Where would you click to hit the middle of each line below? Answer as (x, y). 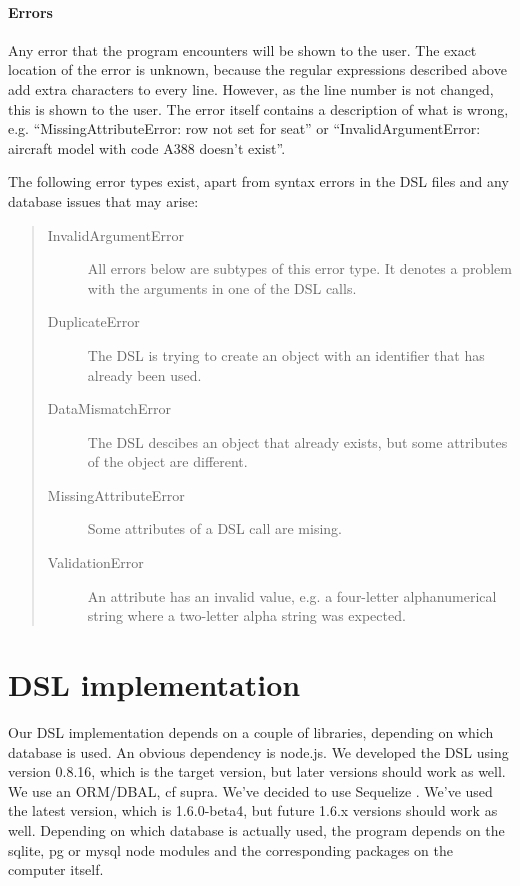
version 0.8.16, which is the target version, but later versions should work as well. (257, 771)
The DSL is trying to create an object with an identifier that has (286, 354)
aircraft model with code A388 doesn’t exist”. (147, 147)
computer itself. (56, 869)
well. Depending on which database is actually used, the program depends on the (256, 829)
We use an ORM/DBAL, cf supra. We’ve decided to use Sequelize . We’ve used (250, 790)
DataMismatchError (109, 408)
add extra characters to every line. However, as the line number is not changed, (251, 88)
